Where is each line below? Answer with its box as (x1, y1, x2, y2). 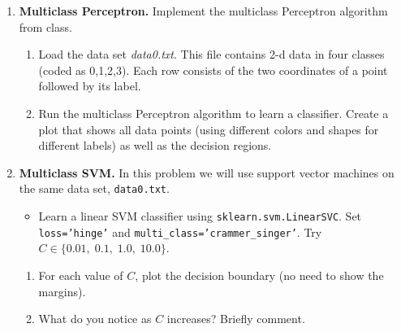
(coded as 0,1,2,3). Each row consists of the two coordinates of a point (38, 61, 388, 78)
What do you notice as (38, 310, 152, 327)
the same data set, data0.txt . (19, 180, 170, 197)
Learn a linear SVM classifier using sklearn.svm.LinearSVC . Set (38, 207, 362, 224)
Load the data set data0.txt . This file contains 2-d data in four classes (38, 46, 385, 63)
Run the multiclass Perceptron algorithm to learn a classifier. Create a (38, 104, 389, 121)
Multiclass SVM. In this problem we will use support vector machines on (19, 164, 395, 181)
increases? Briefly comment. (166, 310, 305, 327)
